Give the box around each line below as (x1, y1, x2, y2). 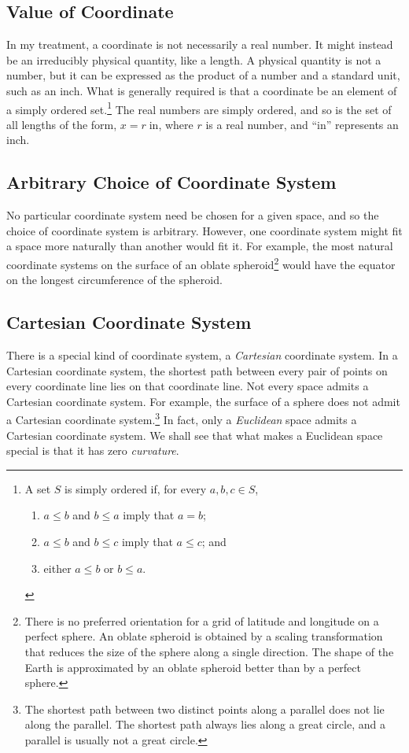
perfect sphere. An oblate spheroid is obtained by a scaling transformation (24, 628, 383, 644)
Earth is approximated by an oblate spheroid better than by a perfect (24, 659, 361, 675)
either (43, 559, 72, 576)
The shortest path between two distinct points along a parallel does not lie (24, 700, 385, 717)
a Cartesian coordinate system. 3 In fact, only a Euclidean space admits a (6, 409, 357, 428)
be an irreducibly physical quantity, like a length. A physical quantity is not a (6, 51, 381, 68)
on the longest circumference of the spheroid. (6, 271, 223, 288)
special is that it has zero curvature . (6, 442, 179, 459)
